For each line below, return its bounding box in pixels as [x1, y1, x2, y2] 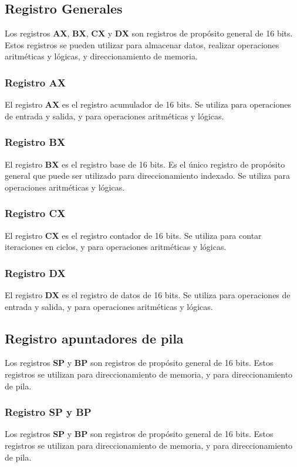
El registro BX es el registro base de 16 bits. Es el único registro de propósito [5, 158, 285, 170]
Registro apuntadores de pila [5, 329, 184, 347]
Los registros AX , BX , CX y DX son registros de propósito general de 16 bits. [5, 27, 293, 39]
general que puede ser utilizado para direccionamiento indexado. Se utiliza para [5, 169, 291, 182]
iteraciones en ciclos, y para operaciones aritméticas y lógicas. [5, 241, 227, 253]
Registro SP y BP [5, 405, 92, 419]
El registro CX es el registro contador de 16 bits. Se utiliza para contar [5, 229, 262, 241]
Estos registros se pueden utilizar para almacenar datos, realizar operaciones [5, 38, 279, 51]
